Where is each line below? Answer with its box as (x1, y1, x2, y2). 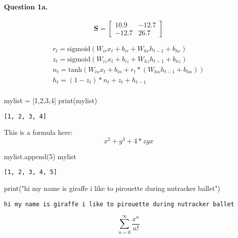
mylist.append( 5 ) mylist (4, 151, 77, 161)
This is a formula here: (4, 127, 73, 137)
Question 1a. (4, 1, 48, 11)
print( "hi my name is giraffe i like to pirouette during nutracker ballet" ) (4, 183, 221, 193)
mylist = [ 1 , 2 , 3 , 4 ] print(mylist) (4, 95, 97, 105)
